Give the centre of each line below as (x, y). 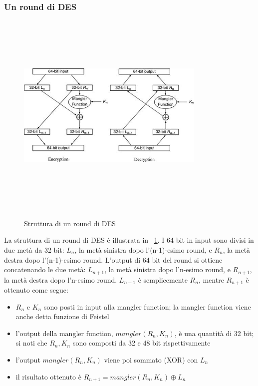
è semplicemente (163, 279)
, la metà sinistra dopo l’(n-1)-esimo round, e (143, 249)
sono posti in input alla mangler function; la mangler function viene (147, 306)
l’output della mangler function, (64, 333)
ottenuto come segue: (36, 290)
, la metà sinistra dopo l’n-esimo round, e (167, 269)
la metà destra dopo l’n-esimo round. (61, 279)
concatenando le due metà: (45, 269)
